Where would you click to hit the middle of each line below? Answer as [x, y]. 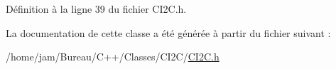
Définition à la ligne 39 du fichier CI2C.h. [96, 9]
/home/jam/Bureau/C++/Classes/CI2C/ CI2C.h [113, 57]
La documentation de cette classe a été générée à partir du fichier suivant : [168, 32]
